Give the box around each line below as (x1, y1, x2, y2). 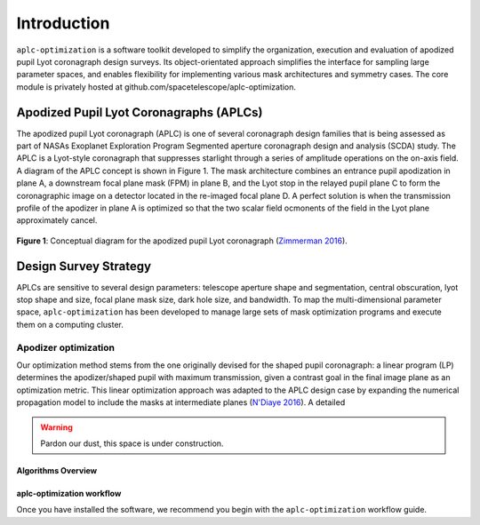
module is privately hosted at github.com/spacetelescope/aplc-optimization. (16, 81, 297, 92)
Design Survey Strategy (16, 259, 151, 274)
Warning (40, 422, 73, 433)
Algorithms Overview (16, 465, 98, 475)
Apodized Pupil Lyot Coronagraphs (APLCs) (16, 105, 263, 120)
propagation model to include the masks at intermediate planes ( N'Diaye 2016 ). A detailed (16, 397, 346, 408)
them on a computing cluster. (16, 319, 124, 330)
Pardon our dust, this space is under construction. (40, 438, 224, 449)
